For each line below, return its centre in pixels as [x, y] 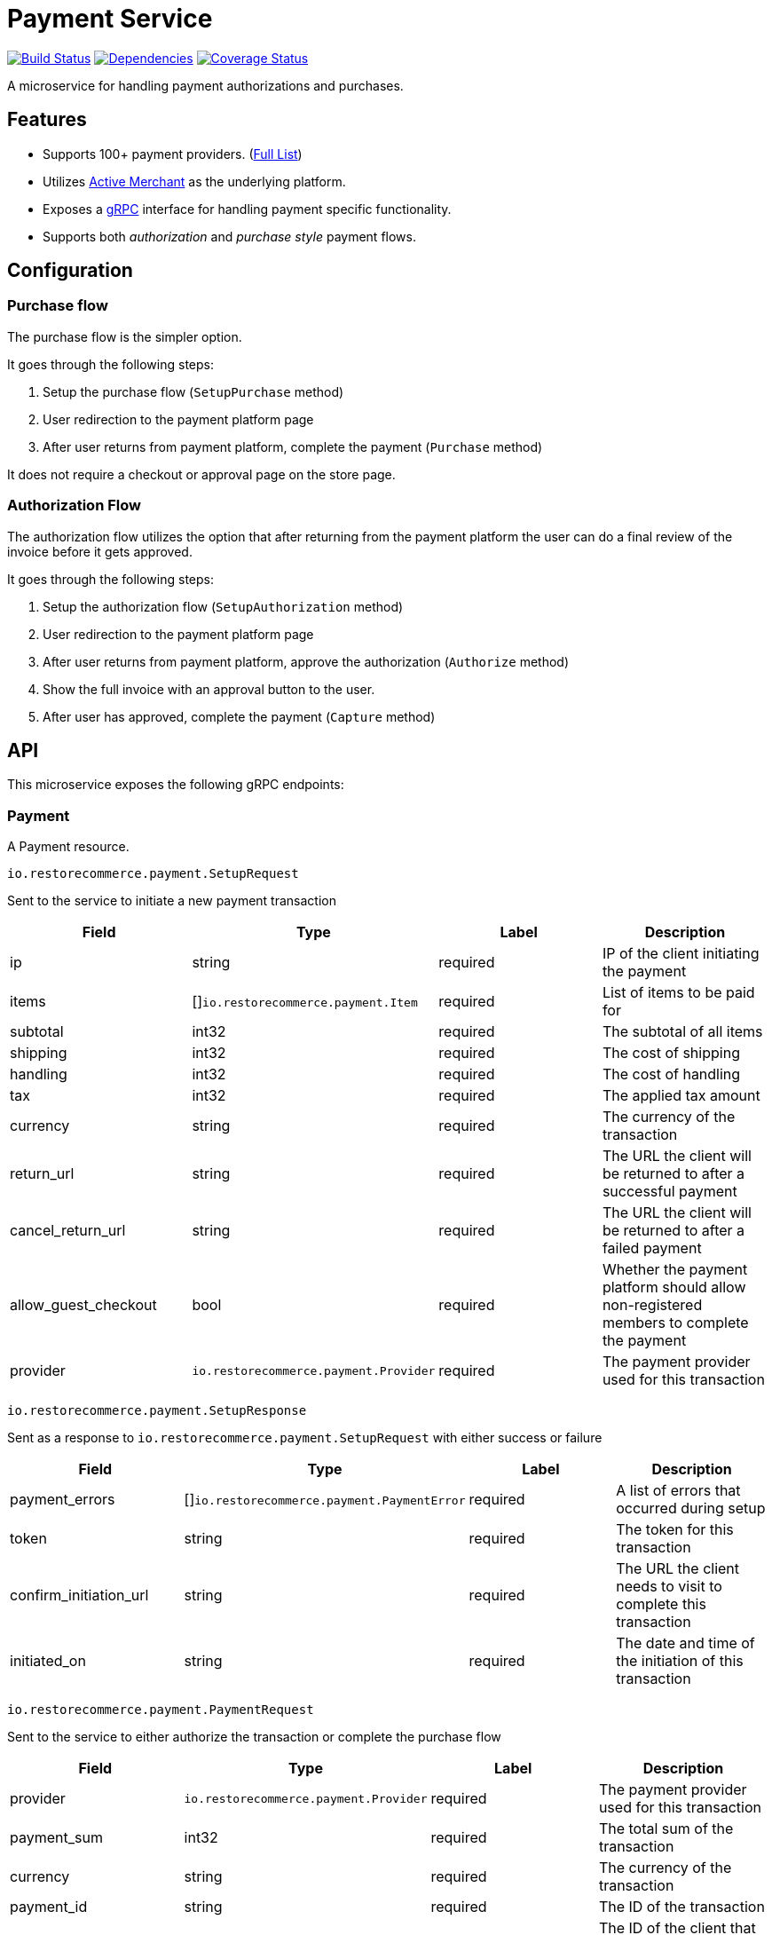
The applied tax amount [681, 1096]
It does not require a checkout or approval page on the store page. [201, 474]
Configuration [70, 271]
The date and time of [685, 1643]
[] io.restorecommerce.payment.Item [305, 1002]
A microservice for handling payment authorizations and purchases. [205, 85]
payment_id [49, 1907]
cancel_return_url [68, 1231]
